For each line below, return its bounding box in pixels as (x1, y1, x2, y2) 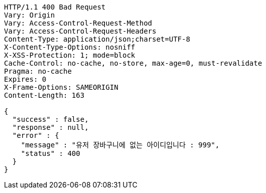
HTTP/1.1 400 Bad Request (4, 3, 106, 11)
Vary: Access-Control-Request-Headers (4, 27, 157, 35)
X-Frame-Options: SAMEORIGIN (4, 83, 118, 91)
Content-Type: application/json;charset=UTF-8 (4, 35, 190, 43)
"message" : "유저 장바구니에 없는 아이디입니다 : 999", (21, 141, 220, 149)
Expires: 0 (4, 75, 47, 83)
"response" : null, (12, 123, 89, 131)
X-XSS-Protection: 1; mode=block (4, 51, 136, 59)
